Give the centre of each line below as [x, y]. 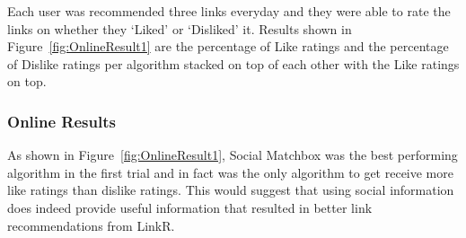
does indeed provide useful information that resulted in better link [190, 207]
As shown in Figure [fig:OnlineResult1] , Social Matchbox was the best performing [233, 155]
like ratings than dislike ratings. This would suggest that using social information [231, 190]
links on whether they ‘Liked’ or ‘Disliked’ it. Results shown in [180, 28]
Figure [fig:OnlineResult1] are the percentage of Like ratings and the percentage [228, 46]
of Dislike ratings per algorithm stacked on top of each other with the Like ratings [233, 63]
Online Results [62, 121]
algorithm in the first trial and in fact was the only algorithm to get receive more [230, 172]
